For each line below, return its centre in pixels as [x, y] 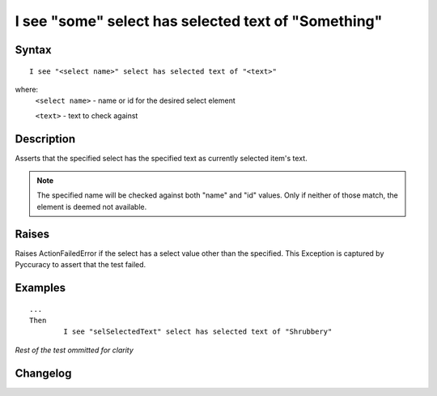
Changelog [43, 373]
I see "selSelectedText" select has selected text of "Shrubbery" [198, 332]
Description [45, 139]
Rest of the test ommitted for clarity [74, 350]
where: [27, 89]
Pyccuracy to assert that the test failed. [81, 265]
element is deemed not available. [92, 207]
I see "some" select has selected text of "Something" [199, 21]
